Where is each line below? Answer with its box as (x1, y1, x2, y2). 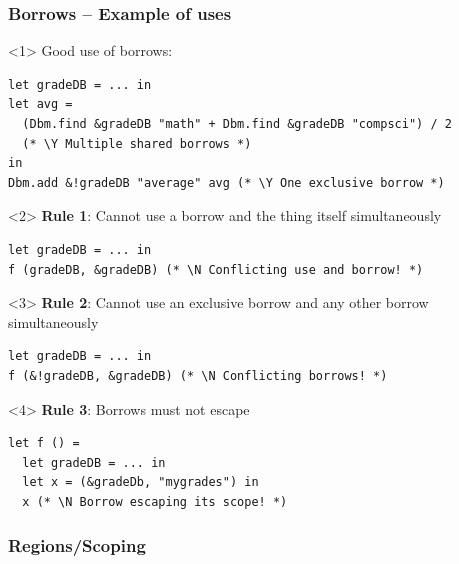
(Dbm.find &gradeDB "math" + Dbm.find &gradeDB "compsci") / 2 (22, 117, 452, 131)
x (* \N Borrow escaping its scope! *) (22, 494, 288, 509)
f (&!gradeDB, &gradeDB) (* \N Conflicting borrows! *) (8, 368, 388, 383)
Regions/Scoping (8, 533, 146, 558)
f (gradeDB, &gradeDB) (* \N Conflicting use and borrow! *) (8, 262, 424, 277)
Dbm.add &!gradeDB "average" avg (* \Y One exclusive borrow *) (8, 175, 445, 190)
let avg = (8, 97, 73, 112)
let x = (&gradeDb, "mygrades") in (22, 475, 259, 490)
